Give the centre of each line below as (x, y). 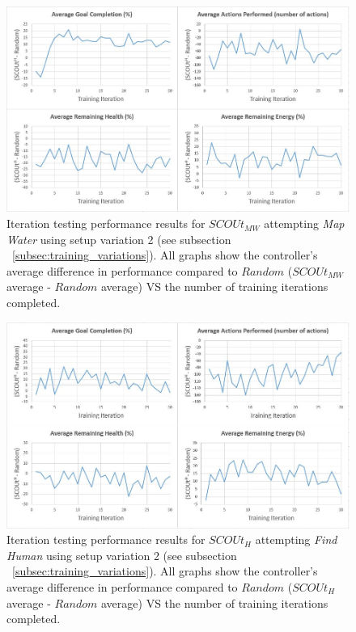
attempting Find (296, 539)
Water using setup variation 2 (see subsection (119, 239)
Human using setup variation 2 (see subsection (122, 555)
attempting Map (304, 223)
